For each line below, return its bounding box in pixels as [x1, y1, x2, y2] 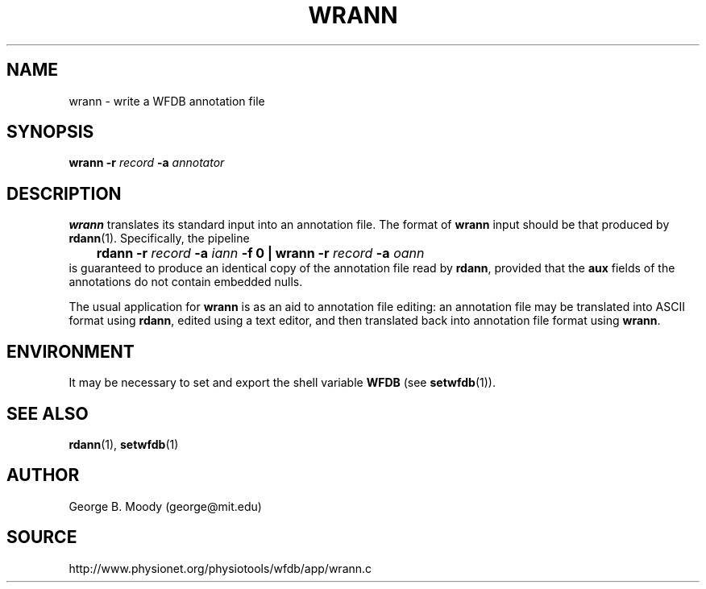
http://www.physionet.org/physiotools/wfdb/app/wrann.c [69, 561, 372, 575]
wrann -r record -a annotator [69, 156, 225, 170]
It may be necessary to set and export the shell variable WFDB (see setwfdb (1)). [69, 375, 496, 390]
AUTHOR [6, 465, 80, 486]
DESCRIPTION [6, 183, 122, 204]
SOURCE [6, 527, 77, 548]
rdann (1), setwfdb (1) [69, 437, 179, 451]
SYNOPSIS [6, 122, 94, 143]
